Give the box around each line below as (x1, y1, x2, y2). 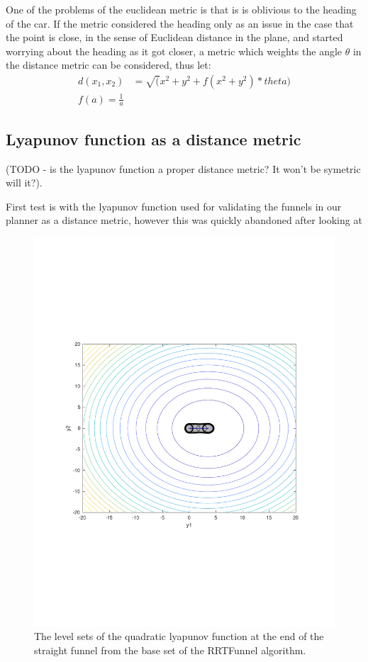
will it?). (6, 175, 43, 190)
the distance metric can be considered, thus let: (6, 57, 211, 72)
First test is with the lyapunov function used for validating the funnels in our (6, 198, 342, 213)
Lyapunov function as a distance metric (6, 128, 301, 150)
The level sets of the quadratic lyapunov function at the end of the (34, 629, 324, 644)
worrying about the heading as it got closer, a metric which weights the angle (6, 43, 342, 58)
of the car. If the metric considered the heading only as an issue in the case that (6, 16, 354, 30)
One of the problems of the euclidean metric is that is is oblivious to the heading (6, 2, 357, 16)
